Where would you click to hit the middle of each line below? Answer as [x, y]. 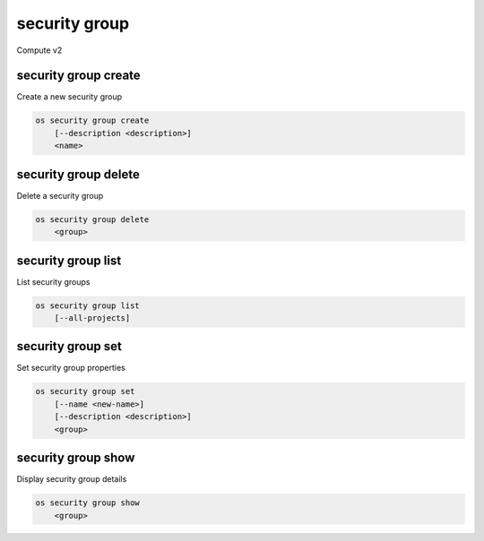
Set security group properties [71, 368]
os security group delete [92, 219]
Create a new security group [69, 97]
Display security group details [72, 479]
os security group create [92, 120]
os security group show [88, 503]
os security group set [85, 391]
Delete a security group [60, 195]
